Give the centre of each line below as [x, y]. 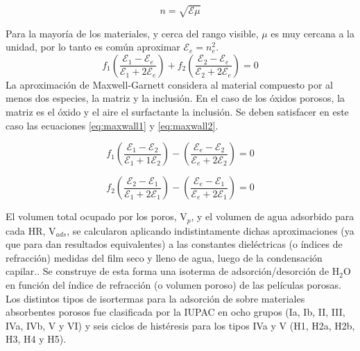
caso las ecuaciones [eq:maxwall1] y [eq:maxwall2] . [112, 125]
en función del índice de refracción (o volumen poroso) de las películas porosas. [173, 284]
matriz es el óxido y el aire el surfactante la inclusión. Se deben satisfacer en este [177, 111]
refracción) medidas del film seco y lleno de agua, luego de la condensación [164, 257]
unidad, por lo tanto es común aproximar [93, 47]
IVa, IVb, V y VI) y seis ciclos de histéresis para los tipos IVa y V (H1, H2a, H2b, [180, 325]
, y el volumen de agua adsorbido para [273, 216]
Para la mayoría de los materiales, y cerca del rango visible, [132, 33]
